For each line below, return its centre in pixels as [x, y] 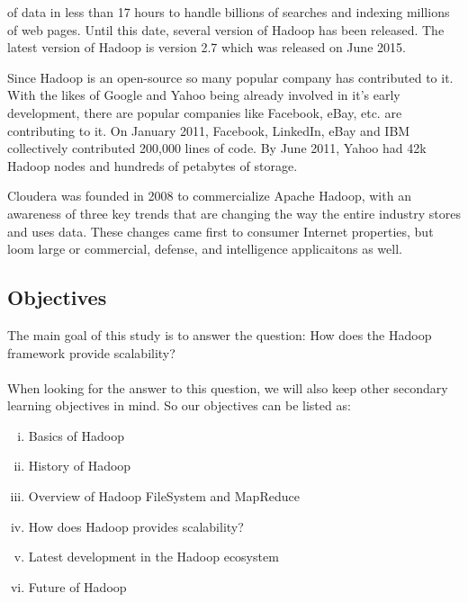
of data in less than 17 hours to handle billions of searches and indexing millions [229, 12]
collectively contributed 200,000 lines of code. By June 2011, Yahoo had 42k [217, 148]
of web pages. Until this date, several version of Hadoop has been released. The [226, 29]
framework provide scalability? [91, 352]
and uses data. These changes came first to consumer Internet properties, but [220, 231]
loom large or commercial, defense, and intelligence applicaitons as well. [205, 249]
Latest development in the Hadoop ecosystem [153, 557]
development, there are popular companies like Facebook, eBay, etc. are [205, 112]
